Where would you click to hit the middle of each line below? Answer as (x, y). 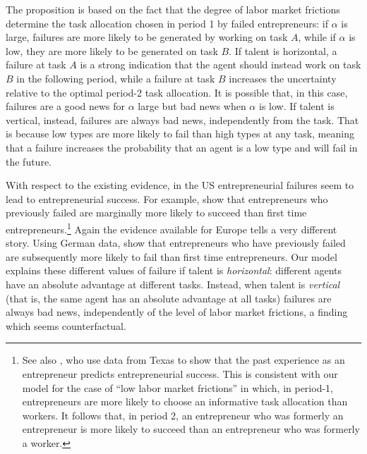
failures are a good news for (66, 106)
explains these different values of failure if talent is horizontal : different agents (174, 270)
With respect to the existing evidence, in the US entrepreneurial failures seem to (180, 185)
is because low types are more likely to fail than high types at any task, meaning (180, 134)
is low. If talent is (296, 106)
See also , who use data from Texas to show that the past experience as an (183, 360)
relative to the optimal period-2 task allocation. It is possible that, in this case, (177, 92)
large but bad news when (192, 106)
